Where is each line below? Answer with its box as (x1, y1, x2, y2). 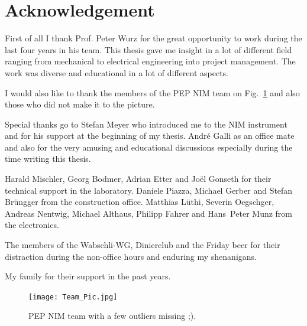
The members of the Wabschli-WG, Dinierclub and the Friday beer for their (5, 239, 280, 251)
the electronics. (5, 219, 59, 231)
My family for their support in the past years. (5, 270, 171, 282)
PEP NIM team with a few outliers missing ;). (28, 309, 196, 322)
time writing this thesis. (5, 152, 91, 165)
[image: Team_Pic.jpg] (28, 292, 118, 301)
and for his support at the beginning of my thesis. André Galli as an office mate (5, 129, 295, 142)
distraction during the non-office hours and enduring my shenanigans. (5, 250, 257, 262)
